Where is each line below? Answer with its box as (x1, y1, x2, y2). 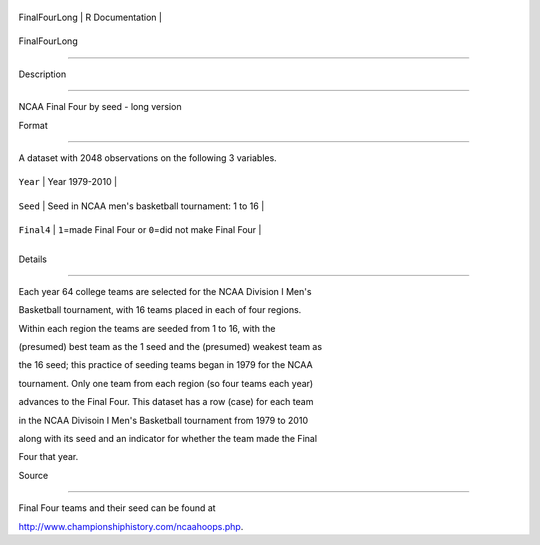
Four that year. (18, 451, 79, 463)
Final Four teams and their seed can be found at (18, 502, 216, 514)
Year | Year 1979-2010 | (18, 176, 118, 188)
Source (18, 469, 49, 481)
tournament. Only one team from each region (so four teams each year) (18, 377, 314, 389)
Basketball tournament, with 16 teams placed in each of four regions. (18, 304, 302, 316)
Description (18, 68, 67, 80)
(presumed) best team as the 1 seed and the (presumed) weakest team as (18, 341, 323, 353)
